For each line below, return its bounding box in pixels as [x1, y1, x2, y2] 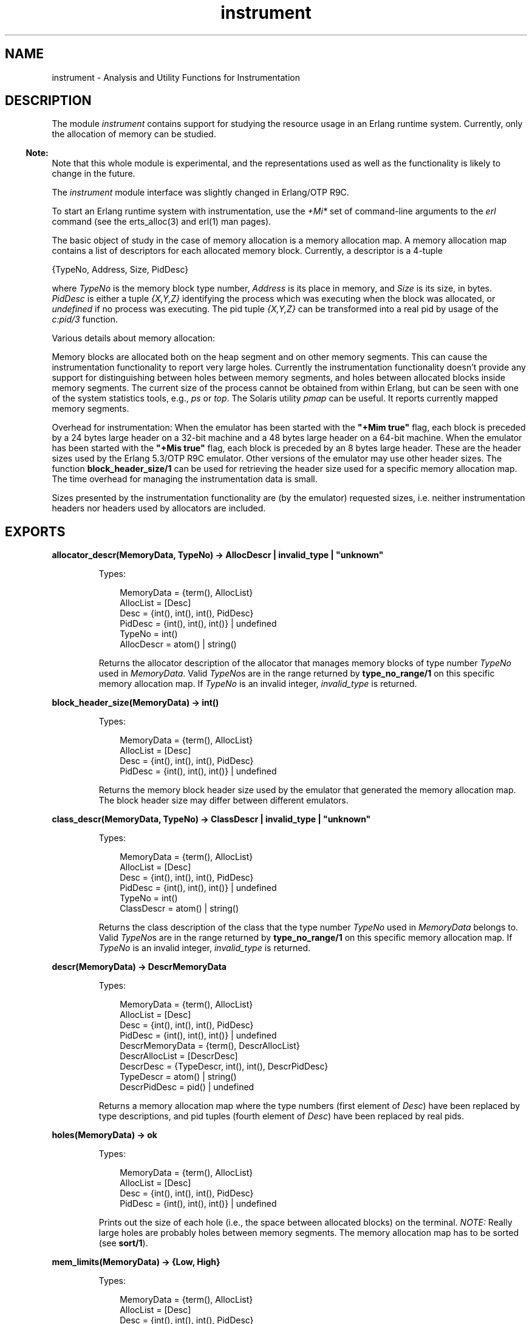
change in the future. [52, 168, 135, 179]
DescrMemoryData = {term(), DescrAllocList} [120, 1040, 300, 1051]
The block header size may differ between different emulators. [98, 795, 349, 806]
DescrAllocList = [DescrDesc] [120, 1051, 238, 1062]
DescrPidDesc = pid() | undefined [120, 1082, 254, 1093]
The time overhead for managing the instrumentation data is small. [52, 474, 318, 485]
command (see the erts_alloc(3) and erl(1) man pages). [52, 216, 271, 227]
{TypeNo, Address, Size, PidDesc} [52, 264, 189, 275]
